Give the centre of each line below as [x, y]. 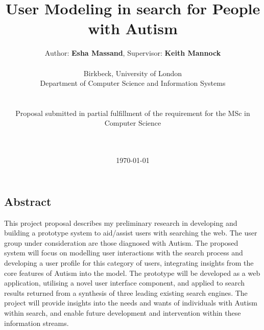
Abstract [28, 201]
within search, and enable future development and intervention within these [123, 313]
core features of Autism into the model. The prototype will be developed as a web [132, 273]
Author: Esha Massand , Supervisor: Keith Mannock [133, 53]
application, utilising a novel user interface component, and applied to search [124, 283]
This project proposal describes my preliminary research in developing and [121, 222]
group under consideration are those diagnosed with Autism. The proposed [121, 242]
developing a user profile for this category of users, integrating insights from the [129, 263]
